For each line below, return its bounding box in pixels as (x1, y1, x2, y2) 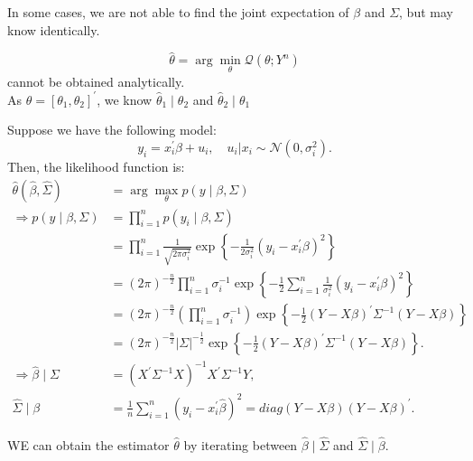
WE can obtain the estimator (7, 436, 170, 455)
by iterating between (183, 436, 298, 455)
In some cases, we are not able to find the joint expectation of (7, 3, 349, 21)
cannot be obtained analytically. (7, 71, 185, 90)
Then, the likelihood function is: (7, 156, 185, 175)
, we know (97, 89, 153, 108)
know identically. (7, 20, 100, 39)
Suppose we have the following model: (7, 120, 217, 139)
